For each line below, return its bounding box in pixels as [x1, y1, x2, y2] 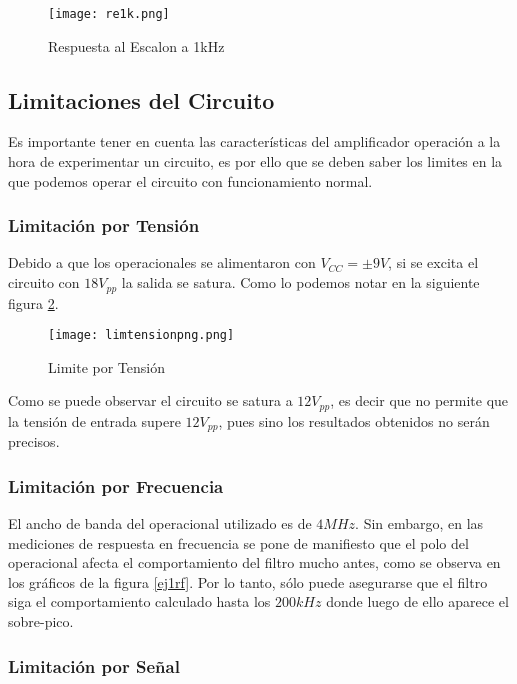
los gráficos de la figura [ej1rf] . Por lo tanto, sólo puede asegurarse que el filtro [8, 571, 488, 592]
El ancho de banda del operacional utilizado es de [8, 513, 312, 534]
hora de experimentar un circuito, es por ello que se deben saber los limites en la [8, 151, 503, 172]
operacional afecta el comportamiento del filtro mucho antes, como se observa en [8, 552, 501, 573]
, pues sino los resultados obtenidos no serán [218, 410, 490, 431]
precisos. [8, 431, 60, 452]
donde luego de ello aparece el [326, 591, 509, 612]
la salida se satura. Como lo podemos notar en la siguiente [121, 272, 480, 293]
